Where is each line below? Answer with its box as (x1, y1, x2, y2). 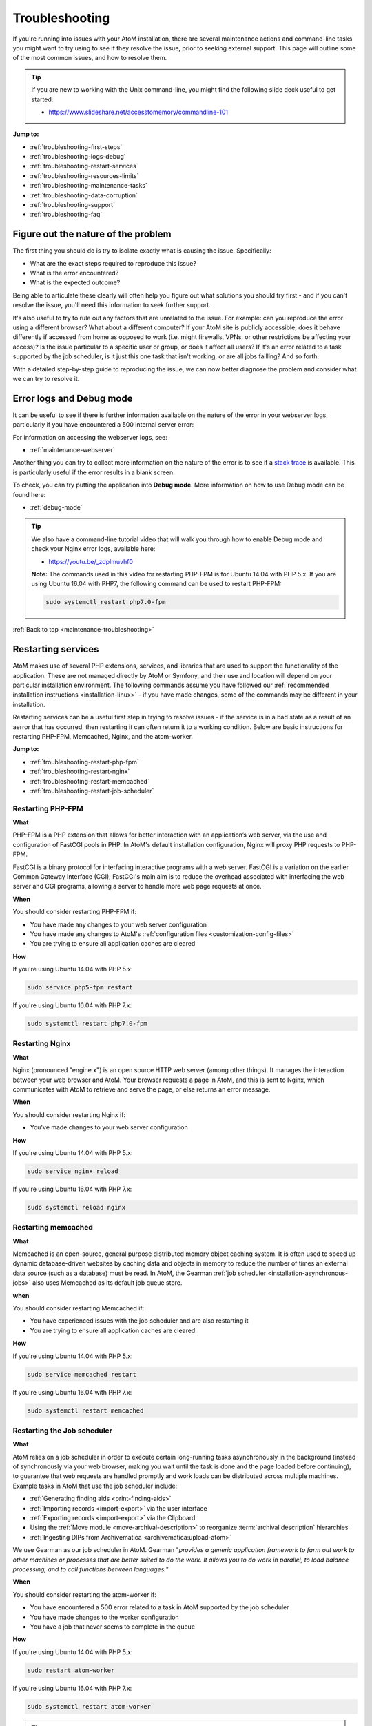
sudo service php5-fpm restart (27, 984, 134, 991)
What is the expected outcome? (30, 278, 121, 287)
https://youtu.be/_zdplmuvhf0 (48, 557, 134, 565)
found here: (12, 490, 46, 498)
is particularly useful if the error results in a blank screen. (12, 468, 175, 476)
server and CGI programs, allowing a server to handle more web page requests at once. (12, 882, 262, 891)
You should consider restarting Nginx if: (12, 1110, 126, 1118)
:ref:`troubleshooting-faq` (30, 211, 103, 219)
